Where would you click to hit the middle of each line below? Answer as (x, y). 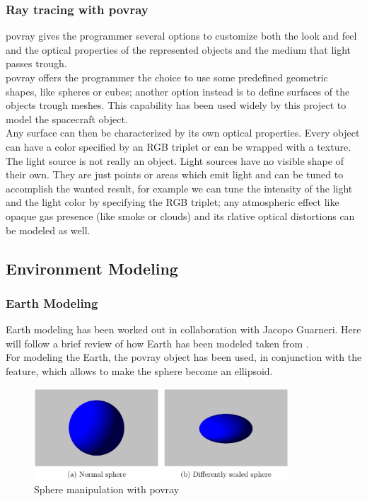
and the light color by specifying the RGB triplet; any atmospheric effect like (173, 202)
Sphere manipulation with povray (107, 489)
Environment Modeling (92, 268)
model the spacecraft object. (67, 119)
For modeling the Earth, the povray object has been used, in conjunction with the (184, 357)
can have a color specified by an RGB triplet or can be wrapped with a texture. (179, 146)
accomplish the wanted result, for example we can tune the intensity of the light (179, 188)
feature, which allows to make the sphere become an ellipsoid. (139, 370)
